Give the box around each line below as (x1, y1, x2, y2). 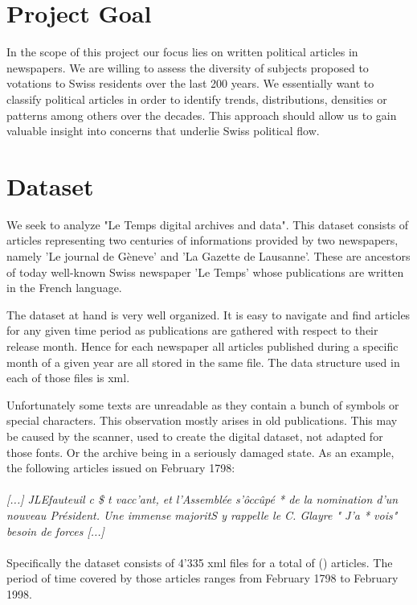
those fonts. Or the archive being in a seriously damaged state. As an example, (6, 443, 395, 460)
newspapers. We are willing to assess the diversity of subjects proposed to (6, 59, 369, 76)
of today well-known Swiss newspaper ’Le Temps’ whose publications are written (6, 263, 404, 280)
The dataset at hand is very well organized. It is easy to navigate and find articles (6, 306, 411, 323)
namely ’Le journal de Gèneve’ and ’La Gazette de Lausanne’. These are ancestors (6, 248, 411, 264)
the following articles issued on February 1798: (6, 459, 235, 476)
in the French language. (6, 279, 122, 296)
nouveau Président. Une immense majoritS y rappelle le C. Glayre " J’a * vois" (6, 506, 398, 523)
